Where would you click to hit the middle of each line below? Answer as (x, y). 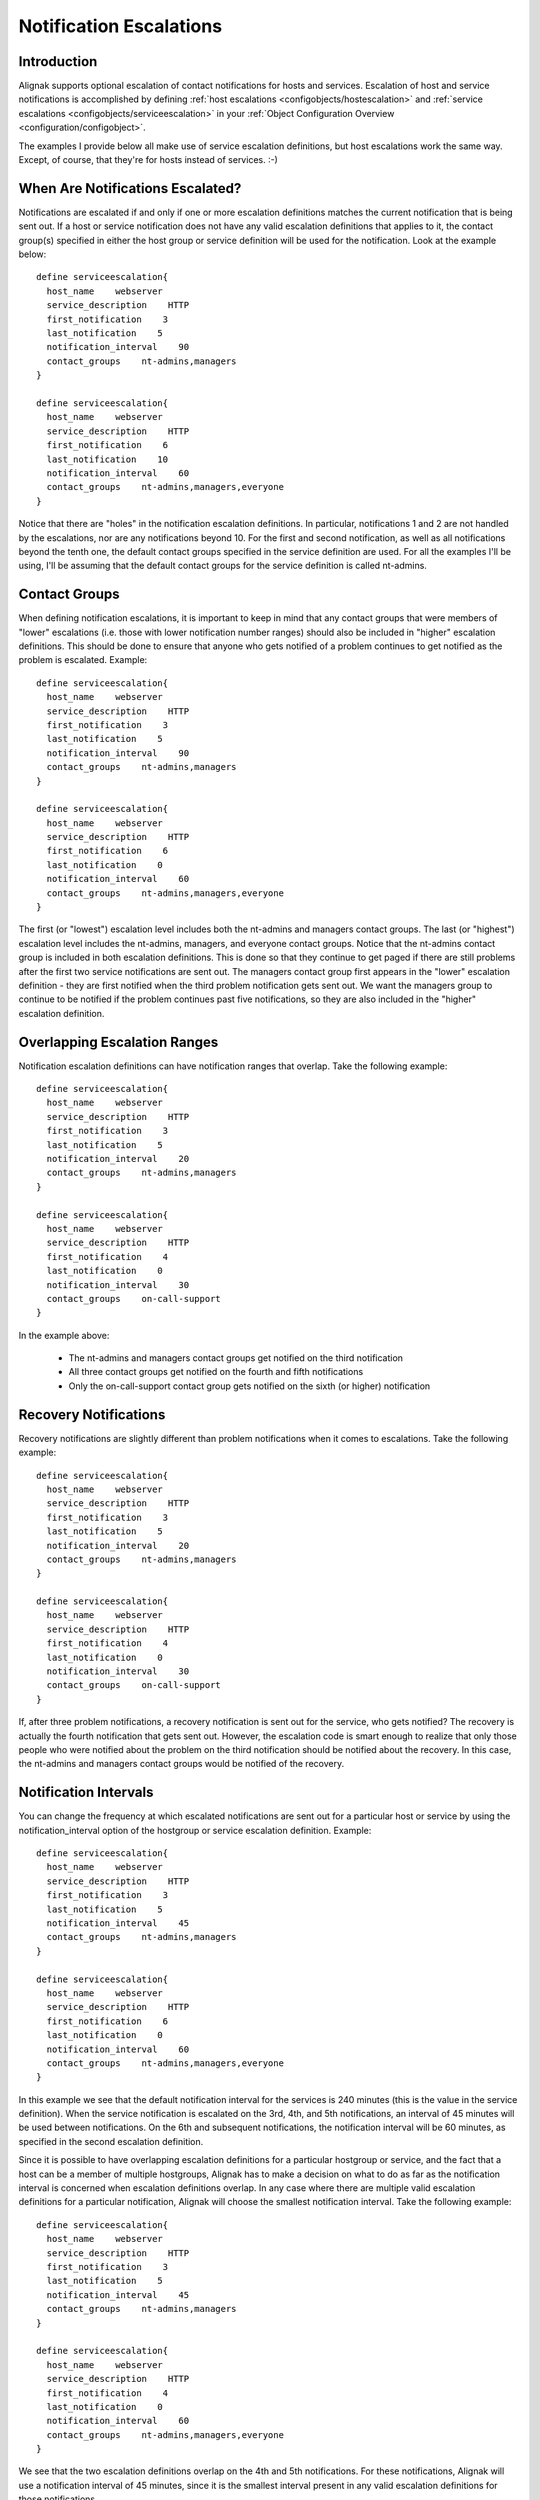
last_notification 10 (107, 459)
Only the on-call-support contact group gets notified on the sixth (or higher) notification (249, 1386)
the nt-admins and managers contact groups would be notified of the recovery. (181, 1764)
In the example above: (64, 1335)
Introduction (58, 61)
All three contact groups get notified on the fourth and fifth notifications (216, 1372)
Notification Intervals (86, 1792)
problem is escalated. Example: (83, 660)
